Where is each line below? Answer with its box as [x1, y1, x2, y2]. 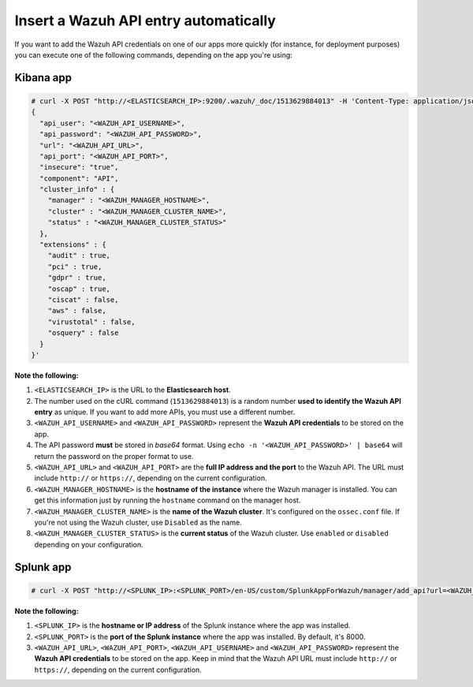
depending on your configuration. [34, 540, 143, 549]
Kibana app [14, 71, 73, 84]
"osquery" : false [47, 328, 119, 338]
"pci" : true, [47, 262, 102, 271]
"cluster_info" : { [39, 185, 115, 194]
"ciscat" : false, [47, 295, 119, 304]
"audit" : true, [47, 251, 110, 260]
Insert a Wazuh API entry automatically [14, 12, 276, 29]
